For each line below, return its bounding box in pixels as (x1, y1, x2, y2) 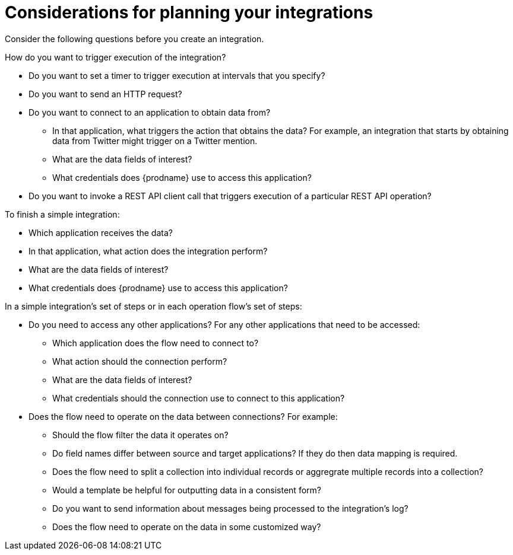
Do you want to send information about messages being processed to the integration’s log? (52, 503, 408, 513)
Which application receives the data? (28, 227, 173, 238)
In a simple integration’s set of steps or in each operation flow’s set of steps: (5, 301, 302, 311)
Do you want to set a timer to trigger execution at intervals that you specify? (28, 70, 325, 81)
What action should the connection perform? (52, 356, 227, 366)
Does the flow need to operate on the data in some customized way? (52, 521, 321, 532)
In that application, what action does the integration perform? (28, 245, 268, 256)
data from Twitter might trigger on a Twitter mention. (52, 135, 258, 146)
